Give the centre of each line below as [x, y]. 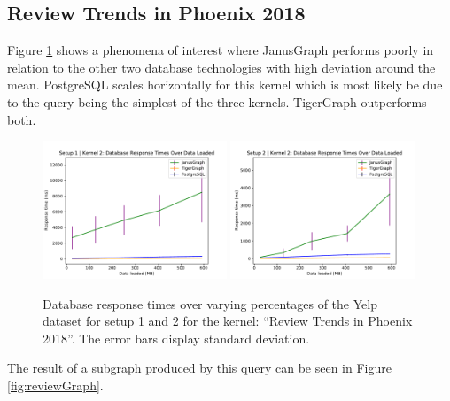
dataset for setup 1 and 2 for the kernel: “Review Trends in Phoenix [228, 321]
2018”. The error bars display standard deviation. [176, 338]
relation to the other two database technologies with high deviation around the [221, 67]
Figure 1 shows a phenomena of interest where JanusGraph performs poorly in [221, 50]
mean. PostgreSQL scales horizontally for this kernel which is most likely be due [225, 85]
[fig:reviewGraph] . [55, 385]
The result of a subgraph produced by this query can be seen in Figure [199, 368]
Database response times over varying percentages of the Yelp [210, 303]
